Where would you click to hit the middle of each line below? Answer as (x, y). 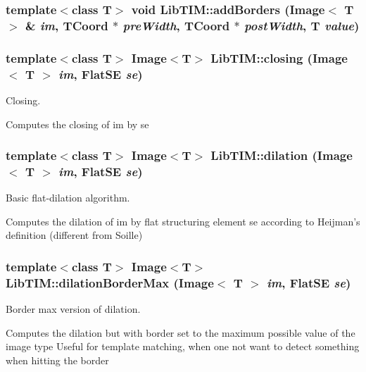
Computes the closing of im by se (77, 124)
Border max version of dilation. (73, 309)
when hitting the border (57, 360)
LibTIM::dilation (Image (282, 155)
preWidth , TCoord (176, 25)
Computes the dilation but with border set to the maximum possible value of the (181, 332)
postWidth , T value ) (302, 25)
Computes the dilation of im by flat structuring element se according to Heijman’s (183, 221)
